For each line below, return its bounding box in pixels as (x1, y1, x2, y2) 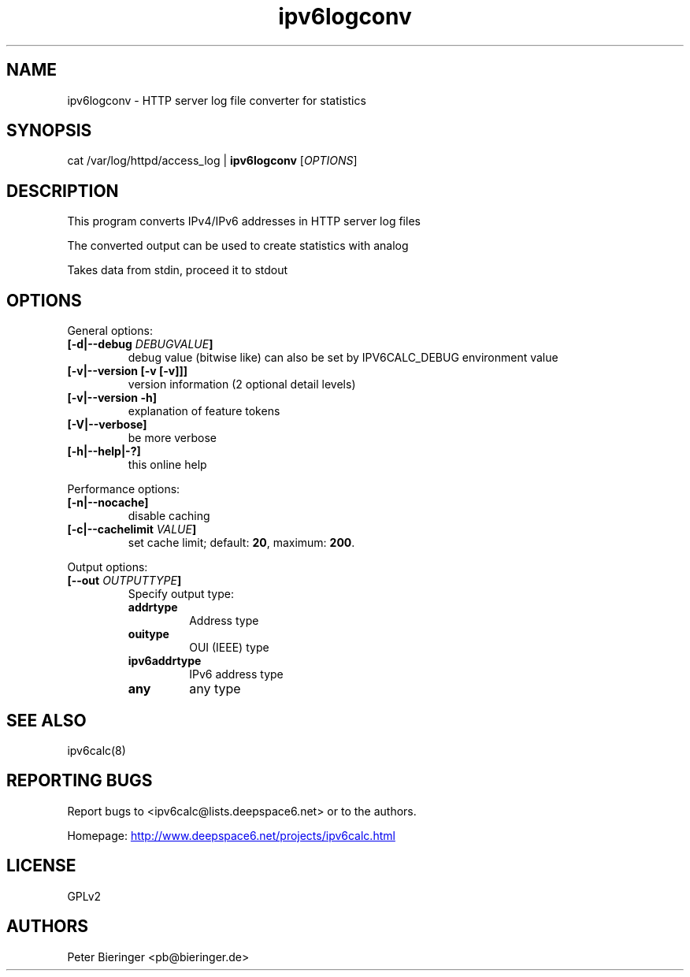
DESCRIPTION (6, 180, 119, 201)
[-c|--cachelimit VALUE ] (67, 522, 197, 537)
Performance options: (67, 482, 180, 496)
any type (189, 681, 241, 697)
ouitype (128, 627, 169, 641)
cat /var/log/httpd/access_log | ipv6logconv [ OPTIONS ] (67, 154, 358, 168)
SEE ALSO (6, 710, 87, 730)
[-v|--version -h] (67, 391, 157, 405)
